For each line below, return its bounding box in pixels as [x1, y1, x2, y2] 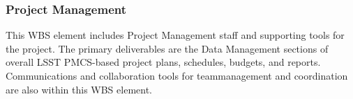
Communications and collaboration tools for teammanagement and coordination [6, 69, 348, 82]
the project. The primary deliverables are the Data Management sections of [6, 41, 329, 55]
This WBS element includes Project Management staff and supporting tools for [6, 28, 345, 42]
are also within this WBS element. [6, 82, 152, 96]
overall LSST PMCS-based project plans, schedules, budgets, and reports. [6, 55, 321, 69]
